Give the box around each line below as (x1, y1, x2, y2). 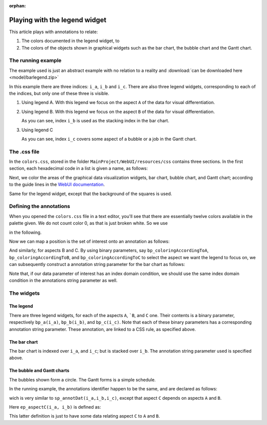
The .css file (9, 148, 40, 155)
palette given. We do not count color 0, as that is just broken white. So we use (9, 220, 168, 226)
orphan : (9, 3, 26, 8)
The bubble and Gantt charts (9, 368, 70, 373)
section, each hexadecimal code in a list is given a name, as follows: (9, 165, 148, 171)
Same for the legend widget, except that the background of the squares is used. (9, 191, 173, 197)
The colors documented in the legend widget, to (21, 38, 120, 44)
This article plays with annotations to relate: (9, 29, 98, 35)
